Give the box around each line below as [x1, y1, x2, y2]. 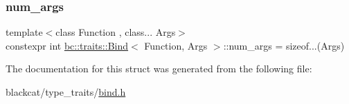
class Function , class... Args [55, 25, 176, 39]
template [6, 25, 43, 39]
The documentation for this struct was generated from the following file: [6, 61, 312, 76]
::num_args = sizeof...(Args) [223, 38, 345, 52]
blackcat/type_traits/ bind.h [6, 85, 126, 98]
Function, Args [144, 38, 208, 52]
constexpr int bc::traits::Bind [6, 38, 129, 52]
